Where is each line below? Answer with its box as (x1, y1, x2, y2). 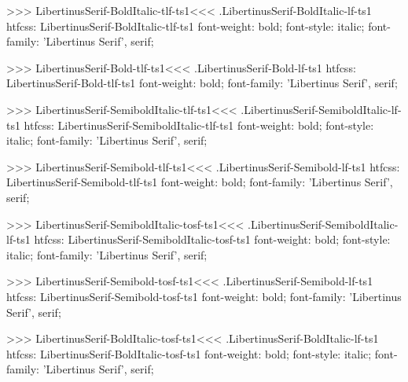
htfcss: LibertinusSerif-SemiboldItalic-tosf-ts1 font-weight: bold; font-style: (34, 231, 391, 248)
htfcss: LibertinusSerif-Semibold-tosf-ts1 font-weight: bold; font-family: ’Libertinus (6, 288, 402, 304)
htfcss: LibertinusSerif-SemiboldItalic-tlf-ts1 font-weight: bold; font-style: (24, 116, 374, 133)
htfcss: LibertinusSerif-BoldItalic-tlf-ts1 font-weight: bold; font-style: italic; (6, 17, 365, 34)
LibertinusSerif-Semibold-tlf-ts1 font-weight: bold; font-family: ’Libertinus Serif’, (6, 174, 393, 190)
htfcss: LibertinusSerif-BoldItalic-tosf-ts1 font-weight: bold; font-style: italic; (6, 345, 372, 362)
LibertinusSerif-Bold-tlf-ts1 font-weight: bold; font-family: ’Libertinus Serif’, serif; (6, 75, 398, 91)
